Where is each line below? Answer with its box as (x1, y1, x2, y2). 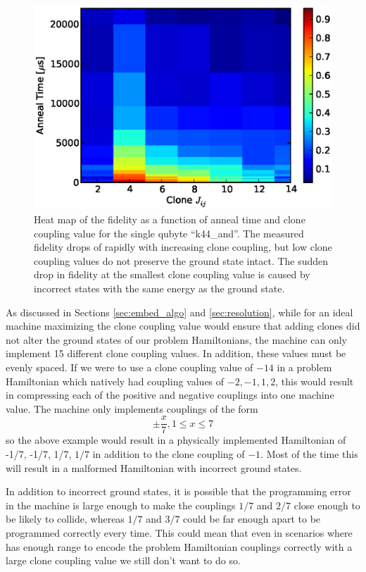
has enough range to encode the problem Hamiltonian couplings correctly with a (6, 539, 353, 554)
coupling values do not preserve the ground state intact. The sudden (34, 253, 329, 268)
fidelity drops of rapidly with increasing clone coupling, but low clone (34, 240, 332, 254)
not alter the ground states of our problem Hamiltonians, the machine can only (6, 332, 347, 347)
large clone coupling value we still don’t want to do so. (6, 553, 241, 568)
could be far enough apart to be (183, 511, 321, 526)
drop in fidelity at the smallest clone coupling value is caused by (34, 267, 310, 282)
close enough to (294, 497, 360, 512)
